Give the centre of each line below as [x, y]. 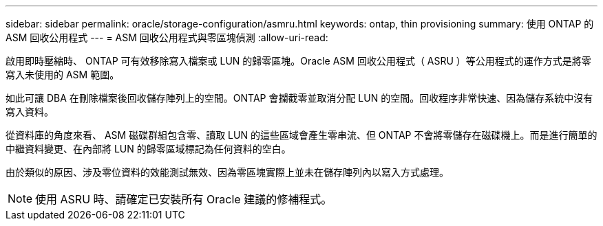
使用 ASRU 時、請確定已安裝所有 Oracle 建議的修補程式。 [184, 199]
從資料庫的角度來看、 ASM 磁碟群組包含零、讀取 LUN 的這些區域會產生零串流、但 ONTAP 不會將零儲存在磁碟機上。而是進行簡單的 [301, 135]
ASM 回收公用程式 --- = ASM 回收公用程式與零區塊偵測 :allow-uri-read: [167, 37]
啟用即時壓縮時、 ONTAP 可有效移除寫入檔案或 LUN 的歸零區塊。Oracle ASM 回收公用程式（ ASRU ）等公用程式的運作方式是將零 [298, 61]
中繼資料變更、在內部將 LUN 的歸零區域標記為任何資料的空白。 [148, 149]
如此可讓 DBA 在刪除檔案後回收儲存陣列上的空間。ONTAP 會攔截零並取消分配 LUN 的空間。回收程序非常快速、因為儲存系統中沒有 [299, 98]
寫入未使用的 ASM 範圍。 [63, 75]
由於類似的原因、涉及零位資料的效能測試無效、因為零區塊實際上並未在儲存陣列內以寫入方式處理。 [227, 172]
